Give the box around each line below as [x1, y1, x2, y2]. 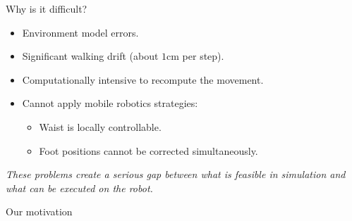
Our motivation [6, 204, 73, 219]
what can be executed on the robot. [6, 180, 153, 195]
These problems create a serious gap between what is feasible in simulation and [6, 167, 346, 182]
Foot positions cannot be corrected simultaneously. [39, 143, 258, 158]
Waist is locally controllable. [39, 119, 162, 134]
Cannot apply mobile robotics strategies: [22, 96, 198, 110]
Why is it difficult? [6, 1, 87, 15]
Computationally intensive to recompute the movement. [22, 72, 264, 87]
